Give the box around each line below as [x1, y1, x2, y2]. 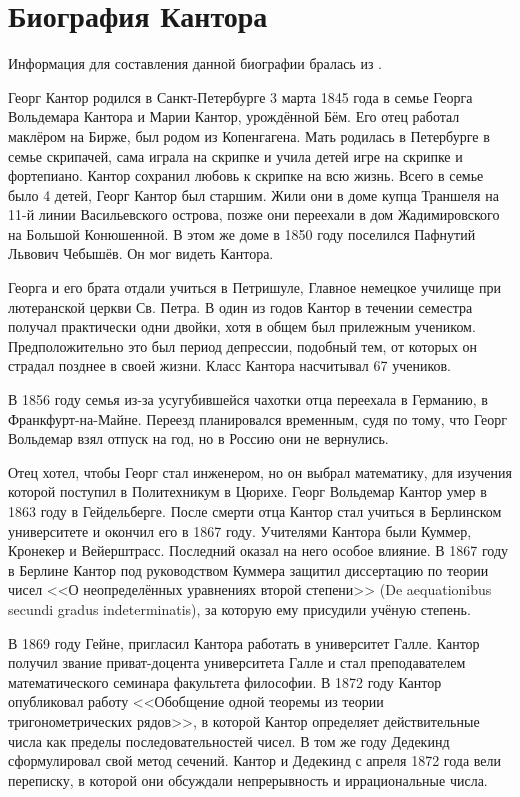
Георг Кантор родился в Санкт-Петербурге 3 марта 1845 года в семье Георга [8, 86, 473, 107]
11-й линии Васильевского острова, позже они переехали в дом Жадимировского [8, 204, 500, 225]
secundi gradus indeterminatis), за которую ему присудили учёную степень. [8, 598, 471, 619]
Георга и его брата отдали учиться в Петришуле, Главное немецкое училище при [8, 277, 501, 298]
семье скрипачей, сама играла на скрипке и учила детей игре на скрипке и [8, 145, 463, 166]
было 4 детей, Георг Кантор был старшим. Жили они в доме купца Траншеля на [8, 184, 499, 205]
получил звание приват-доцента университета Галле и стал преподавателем [8, 652, 466, 673]
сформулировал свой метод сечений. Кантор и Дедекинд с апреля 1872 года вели [8, 750, 502, 771]
